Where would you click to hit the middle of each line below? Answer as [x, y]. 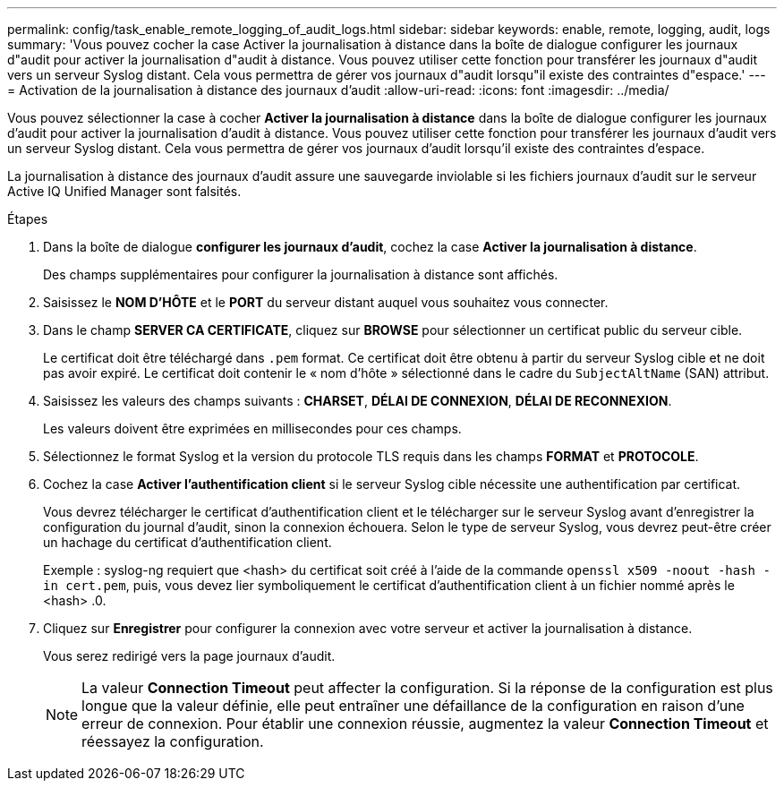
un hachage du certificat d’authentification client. [187, 542]
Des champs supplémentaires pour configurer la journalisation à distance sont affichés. [301, 274]
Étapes [28, 219]
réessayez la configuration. [173, 741]
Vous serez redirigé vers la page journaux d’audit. [189, 656]
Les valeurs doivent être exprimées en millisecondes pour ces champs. [252, 428]
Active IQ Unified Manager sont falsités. [124, 191]
